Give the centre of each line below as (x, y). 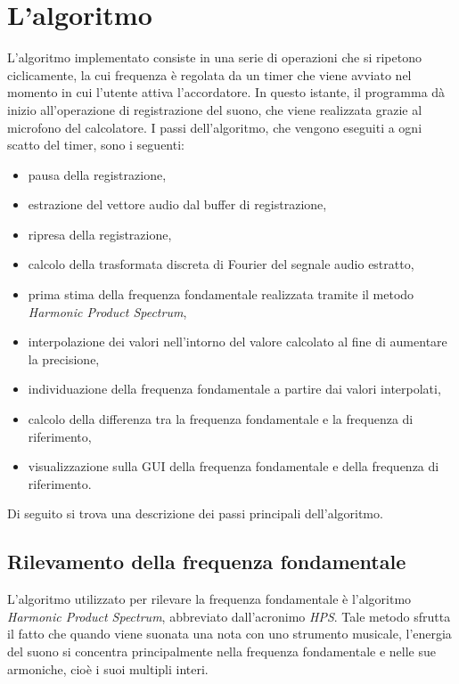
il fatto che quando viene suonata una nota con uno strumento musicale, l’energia (229, 634)
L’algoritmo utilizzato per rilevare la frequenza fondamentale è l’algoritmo (209, 599)
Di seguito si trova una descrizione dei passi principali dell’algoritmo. (195, 513)
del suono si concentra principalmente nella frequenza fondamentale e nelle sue (221, 651)
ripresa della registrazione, (100, 234)
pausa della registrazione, (97, 174)
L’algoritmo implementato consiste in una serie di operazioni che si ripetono (214, 57)
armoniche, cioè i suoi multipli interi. (108, 668)
